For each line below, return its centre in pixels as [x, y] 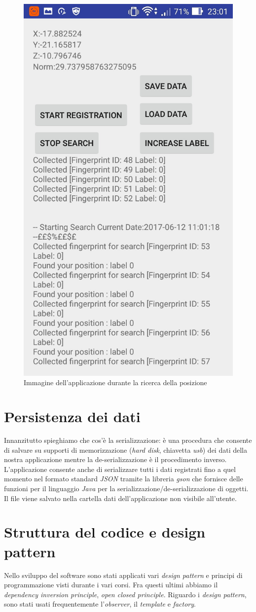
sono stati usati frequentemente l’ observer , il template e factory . [100, 604]
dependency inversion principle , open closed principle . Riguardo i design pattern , [125, 594]
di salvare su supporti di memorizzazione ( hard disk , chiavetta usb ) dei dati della [126, 450]
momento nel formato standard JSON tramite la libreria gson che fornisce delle [124, 479]
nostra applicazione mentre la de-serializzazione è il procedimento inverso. [115, 459]
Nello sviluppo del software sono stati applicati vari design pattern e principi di [123, 575]
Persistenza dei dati [72, 416]
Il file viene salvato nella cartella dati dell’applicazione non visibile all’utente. [120, 498]
